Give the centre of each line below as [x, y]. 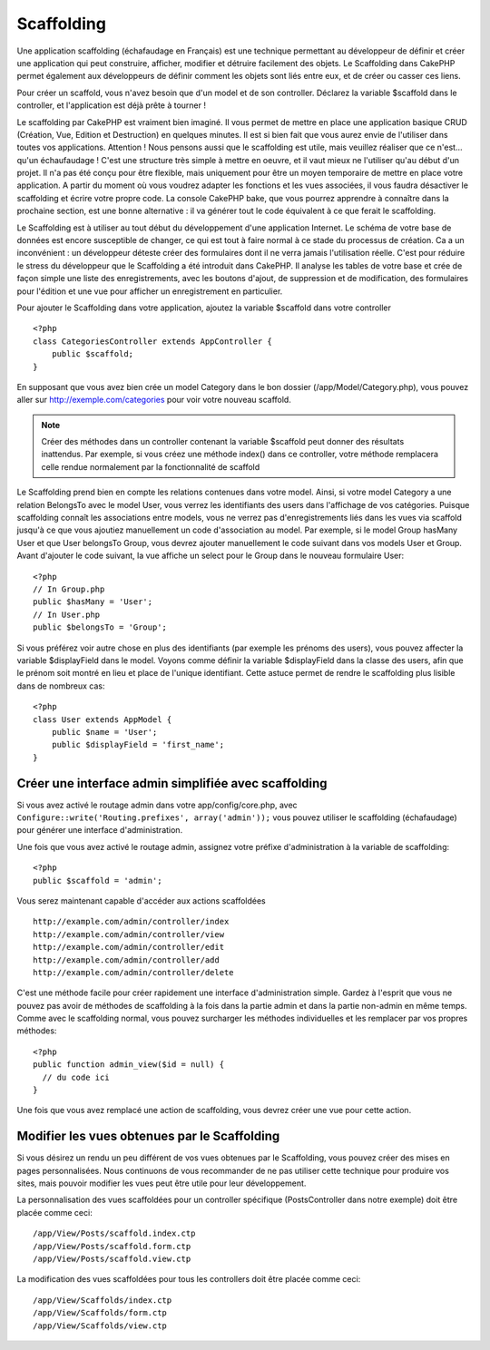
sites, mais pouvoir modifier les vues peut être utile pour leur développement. [162, 1183]
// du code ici [76, 1077]
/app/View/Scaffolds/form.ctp [100, 1313]
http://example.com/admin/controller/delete [134, 972]
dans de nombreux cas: [61, 686]
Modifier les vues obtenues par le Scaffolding [148, 1136]
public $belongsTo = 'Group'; [100, 627]
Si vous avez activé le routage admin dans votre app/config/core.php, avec [157, 805]
